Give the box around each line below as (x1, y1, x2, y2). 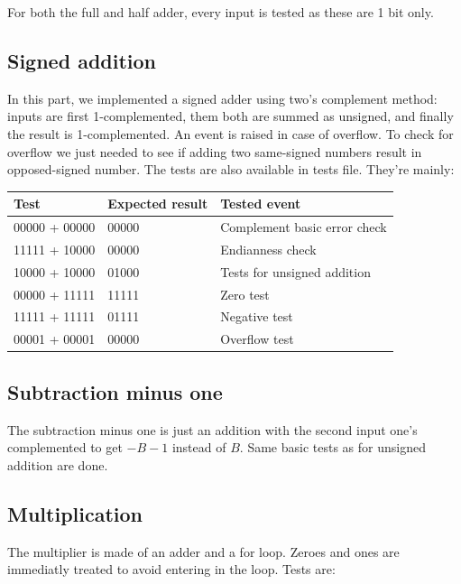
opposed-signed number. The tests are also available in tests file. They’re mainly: (7, 160, 455, 179)
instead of (171, 438, 226, 457)
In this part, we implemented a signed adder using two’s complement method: (7, 88, 438, 107)
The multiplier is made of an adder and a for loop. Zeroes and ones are (7, 542, 400, 561)
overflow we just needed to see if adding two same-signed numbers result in (7, 142, 422, 161)
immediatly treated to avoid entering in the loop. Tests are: (7, 560, 336, 579)
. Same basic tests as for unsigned (239, 438, 426, 457)
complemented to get (7, 438, 123, 457)
